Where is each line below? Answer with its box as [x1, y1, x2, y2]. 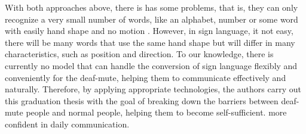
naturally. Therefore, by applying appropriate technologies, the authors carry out [5, 83, 301, 95]
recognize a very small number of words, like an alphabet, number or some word [5, 13, 298, 25]
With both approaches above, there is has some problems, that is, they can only [5, 1, 298, 13]
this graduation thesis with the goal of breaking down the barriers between [5, 94, 279, 107]
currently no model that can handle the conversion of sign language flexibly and [5, 59, 298, 71]
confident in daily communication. [5, 117, 130, 130]
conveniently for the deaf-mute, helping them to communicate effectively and [5, 71, 286, 83]
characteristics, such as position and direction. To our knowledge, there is [5, 48, 274, 60]
